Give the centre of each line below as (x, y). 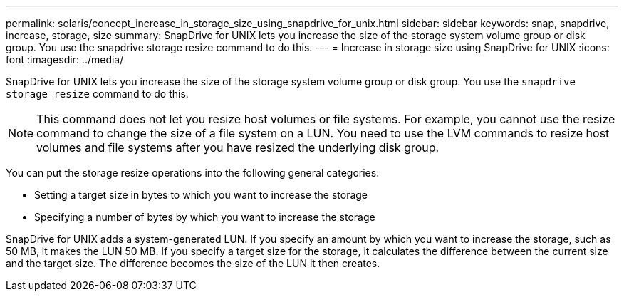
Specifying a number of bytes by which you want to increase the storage (205, 217)
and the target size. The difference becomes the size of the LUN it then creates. (193, 263)
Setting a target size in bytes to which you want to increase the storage (201, 195)
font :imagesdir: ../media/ (65, 59)
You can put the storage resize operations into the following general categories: (193, 173)
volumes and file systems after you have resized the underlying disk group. (238, 147)
